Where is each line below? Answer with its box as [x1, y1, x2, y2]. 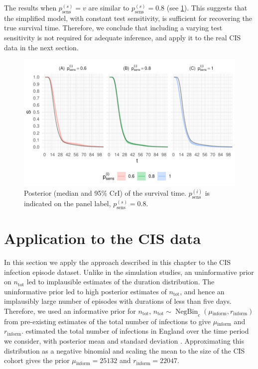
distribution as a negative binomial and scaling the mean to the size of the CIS [4, 345, 245, 356]
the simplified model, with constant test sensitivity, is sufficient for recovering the [4, 12, 253, 23]
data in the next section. [4, 42, 79, 52]
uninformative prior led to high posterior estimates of [4, 286, 167, 296]
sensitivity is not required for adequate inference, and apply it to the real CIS [4, 32, 241, 42]
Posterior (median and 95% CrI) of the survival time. [24, 188, 187, 198]
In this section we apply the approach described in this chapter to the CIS [4, 257, 231, 267]
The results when [4, 2, 57, 12]
